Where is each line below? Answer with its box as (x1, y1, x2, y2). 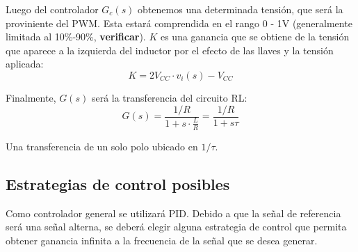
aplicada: (6, 56, 44, 71)
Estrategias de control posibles (6, 173, 230, 194)
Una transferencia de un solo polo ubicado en (6, 139, 198, 153)
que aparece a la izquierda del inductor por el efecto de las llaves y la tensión (6, 42, 334, 57)
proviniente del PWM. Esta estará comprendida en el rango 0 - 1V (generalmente (6, 15, 352, 30)
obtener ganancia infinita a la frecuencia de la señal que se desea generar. (6, 233, 318, 247)
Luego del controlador (6, 2, 99, 16)
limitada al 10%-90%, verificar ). (6, 29, 146, 44)
